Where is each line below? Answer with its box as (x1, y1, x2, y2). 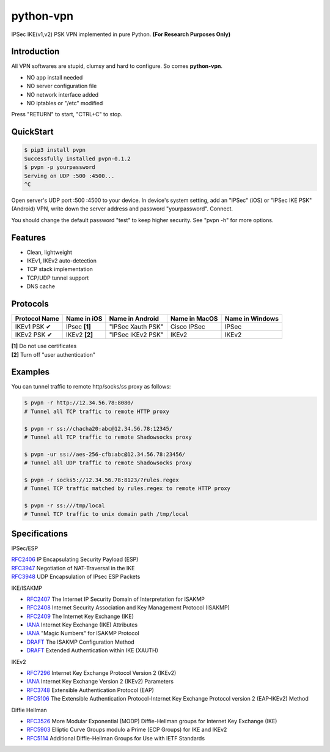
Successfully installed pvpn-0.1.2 (24, 155, 131, 162)
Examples (11, 367, 50, 378)
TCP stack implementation (26, 266, 93, 273)
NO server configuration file (26, 83, 97, 90)
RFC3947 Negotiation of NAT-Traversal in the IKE (11, 564, 135, 571)
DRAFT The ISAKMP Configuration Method (26, 638, 134, 646)
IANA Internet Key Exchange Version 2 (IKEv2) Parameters (26, 678, 174, 685)
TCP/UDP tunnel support (26, 274, 89, 281)
